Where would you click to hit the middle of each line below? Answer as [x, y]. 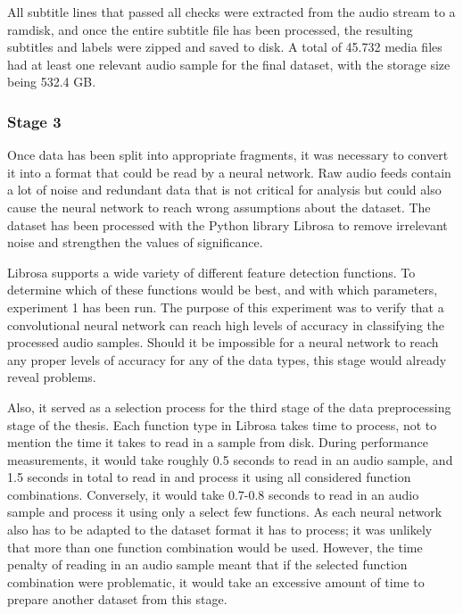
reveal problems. [52, 377]
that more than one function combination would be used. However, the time [215, 547]
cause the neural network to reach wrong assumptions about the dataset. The [219, 207]
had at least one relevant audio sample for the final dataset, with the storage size [229, 64]
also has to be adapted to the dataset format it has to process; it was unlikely [220, 530]
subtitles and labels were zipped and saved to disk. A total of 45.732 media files [225, 47]
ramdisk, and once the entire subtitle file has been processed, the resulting [210, 29]
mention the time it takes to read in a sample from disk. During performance [218, 442]
